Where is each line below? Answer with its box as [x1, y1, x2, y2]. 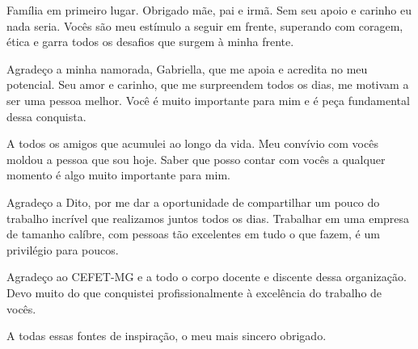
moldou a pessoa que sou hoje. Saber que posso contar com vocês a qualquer [6, 150, 386, 167]
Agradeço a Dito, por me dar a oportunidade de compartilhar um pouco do [6, 193, 380, 210]
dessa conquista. [6, 107, 87, 124]
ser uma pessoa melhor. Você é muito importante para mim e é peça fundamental [6, 91, 410, 108]
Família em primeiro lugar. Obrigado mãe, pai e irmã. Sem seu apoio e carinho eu [6, 2, 412, 18]
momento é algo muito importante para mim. [6, 166, 230, 183]
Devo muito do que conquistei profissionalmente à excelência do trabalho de [6, 284, 382, 301]
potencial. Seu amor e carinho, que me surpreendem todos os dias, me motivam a [6, 76, 409, 93]
